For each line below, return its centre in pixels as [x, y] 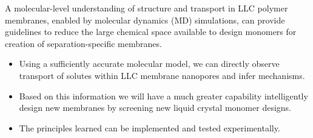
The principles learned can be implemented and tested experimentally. [150, 127]
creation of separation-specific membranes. [83, 43]
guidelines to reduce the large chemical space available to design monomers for [151, 32]
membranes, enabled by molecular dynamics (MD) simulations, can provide [145, 20]
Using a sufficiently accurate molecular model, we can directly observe [149, 64]
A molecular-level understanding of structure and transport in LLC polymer [146, 8]
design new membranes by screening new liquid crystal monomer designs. [155, 108]
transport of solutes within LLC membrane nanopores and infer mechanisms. [162, 75]
